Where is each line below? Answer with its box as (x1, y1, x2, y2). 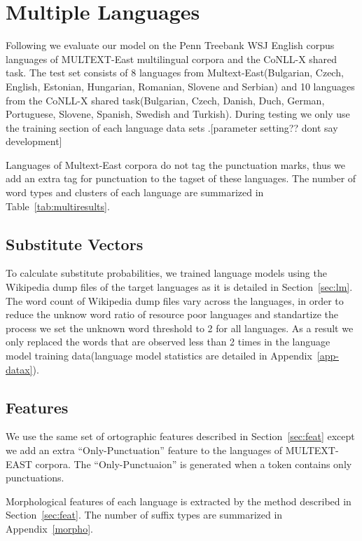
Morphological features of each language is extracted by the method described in (6, 493, 351, 508)
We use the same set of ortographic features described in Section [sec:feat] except (6, 429, 355, 444)
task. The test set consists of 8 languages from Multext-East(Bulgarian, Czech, (6, 65, 344, 80)
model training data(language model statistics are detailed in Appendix (6, 348, 312, 363)
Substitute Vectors (6, 233, 144, 254)
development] (6, 134, 62, 149)
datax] (6, 362, 33, 376)
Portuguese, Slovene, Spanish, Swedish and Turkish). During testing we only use (6, 107, 350, 121)
